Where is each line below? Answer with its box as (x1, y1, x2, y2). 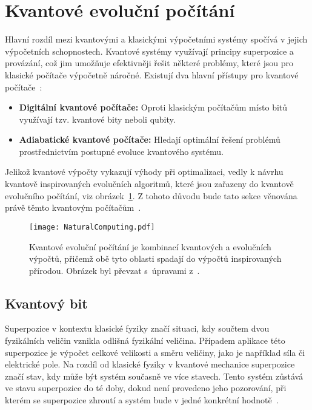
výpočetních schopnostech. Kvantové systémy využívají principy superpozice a (5, 44, 294, 57)
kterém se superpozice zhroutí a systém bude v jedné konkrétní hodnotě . (5, 394, 279, 406)
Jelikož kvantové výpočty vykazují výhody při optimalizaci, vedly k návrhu (5, 165, 284, 178)
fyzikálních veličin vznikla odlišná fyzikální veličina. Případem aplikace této (5, 334, 285, 347)
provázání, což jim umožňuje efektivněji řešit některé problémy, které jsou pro (5, 56, 293, 69)
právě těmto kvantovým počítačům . (5, 201, 141, 214)
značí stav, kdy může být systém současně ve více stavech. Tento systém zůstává (5, 369, 304, 382)
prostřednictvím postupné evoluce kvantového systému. (19, 145, 224, 157)
